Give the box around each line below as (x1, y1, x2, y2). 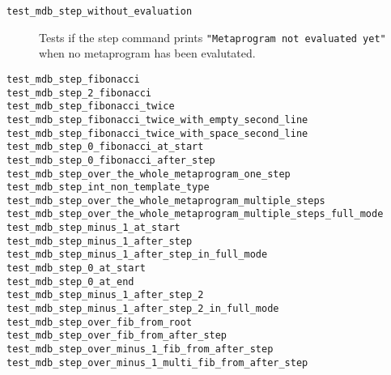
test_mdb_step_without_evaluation (6, 6, 193, 17)
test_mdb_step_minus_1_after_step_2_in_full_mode (6, 303, 279, 315)
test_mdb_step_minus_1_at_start (6, 222, 181, 234)
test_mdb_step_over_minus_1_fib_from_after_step (6, 343, 274, 356)
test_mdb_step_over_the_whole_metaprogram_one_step (6, 168, 291, 180)
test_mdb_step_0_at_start (6, 262, 146, 275)
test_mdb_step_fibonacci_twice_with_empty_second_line (6, 113, 308, 126)
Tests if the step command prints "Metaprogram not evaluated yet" (39, 28, 386, 45)
